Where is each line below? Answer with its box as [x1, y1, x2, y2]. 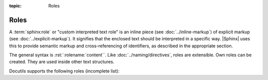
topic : [9, 3, 22, 8]
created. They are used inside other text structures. [9, 59, 115, 65]
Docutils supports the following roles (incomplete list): [9, 68, 120, 74]
